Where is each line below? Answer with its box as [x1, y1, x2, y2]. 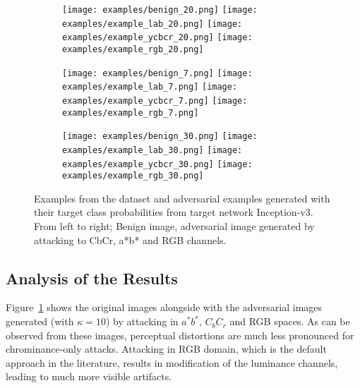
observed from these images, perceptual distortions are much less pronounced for [6, 327, 354, 342]
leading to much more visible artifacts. [6, 369, 172, 384]
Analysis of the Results [6, 267, 178, 289]
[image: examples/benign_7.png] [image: [62, 68, 253, 78]
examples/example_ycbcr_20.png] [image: [62, 32, 253, 43]
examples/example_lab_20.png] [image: [62, 18, 243, 29]
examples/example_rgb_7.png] [62, 107, 199, 118]
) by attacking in [105, 314, 179, 329]
